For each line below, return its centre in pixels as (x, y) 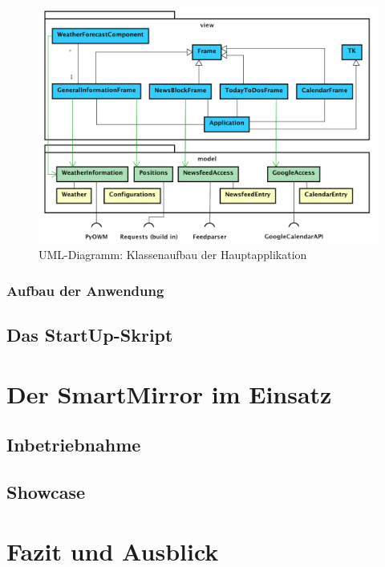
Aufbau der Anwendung (85, 290)
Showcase (46, 492)
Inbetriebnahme (74, 445)
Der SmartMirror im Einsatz (169, 393)
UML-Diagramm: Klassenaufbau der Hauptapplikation (173, 255)
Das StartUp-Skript (90, 335)
